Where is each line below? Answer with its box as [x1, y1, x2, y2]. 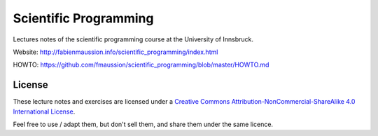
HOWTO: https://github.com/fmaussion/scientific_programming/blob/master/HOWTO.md [13, 60, 269, 69]
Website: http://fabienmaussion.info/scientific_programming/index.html [13, 48, 218, 56]
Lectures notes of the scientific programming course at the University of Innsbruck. [13, 35, 254, 43]
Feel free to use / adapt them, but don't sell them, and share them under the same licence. [13, 120, 273, 129]
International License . [13, 107, 76, 116]
